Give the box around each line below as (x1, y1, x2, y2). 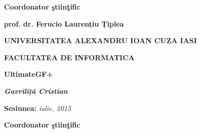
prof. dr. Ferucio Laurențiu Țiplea (4, 18, 124, 29)
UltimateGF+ (4, 69, 53, 79)
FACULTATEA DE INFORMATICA (4, 52, 135, 62)
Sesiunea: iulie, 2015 (4, 102, 71, 113)
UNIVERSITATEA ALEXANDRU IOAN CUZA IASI (4, 35, 197, 46)
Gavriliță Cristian (4, 85, 68, 96)
